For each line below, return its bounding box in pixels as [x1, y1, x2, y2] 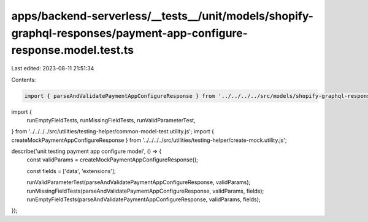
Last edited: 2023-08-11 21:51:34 [11, 65, 94, 72]
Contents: [11, 76, 36, 83]
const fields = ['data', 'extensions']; [26, 167, 116, 174]
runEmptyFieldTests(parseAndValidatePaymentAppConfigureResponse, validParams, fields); [26, 196, 261, 203]
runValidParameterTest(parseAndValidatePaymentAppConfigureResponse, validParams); [26, 179, 251, 186]
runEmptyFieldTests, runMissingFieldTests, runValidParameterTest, [26, 116, 196, 124]
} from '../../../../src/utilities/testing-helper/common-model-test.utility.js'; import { [11, 128, 215, 135]
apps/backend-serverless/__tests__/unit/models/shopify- [11, 9, 314, 23]
